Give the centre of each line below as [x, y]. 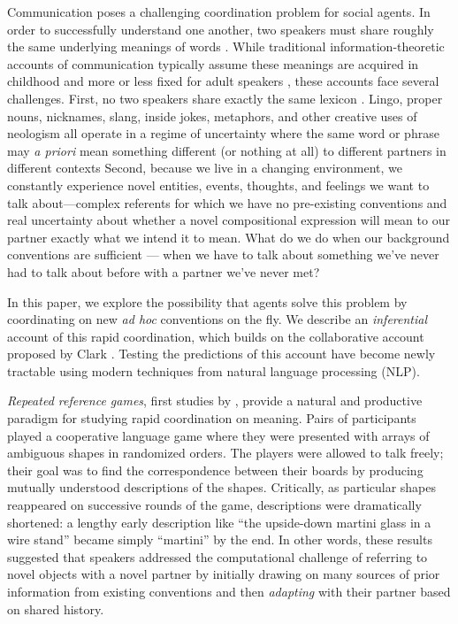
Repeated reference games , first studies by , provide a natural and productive [215, 401]
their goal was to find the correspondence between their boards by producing [215, 470]
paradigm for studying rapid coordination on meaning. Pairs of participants [212, 418]
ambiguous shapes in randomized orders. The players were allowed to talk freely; [225, 453]
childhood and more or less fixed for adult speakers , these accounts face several [223, 81]
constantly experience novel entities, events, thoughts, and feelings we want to [218, 185]
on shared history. [56, 609]
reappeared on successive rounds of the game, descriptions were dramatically [214, 505]
